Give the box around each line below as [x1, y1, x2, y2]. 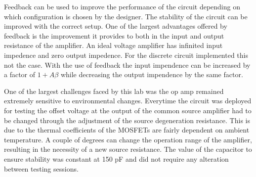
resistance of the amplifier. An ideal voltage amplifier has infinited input [4, 40, 223, 50]
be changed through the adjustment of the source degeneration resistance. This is [4, 115, 250, 125]
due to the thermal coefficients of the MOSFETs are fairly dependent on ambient [4, 125, 250, 135]
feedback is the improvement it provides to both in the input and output [4, 30, 224, 41]
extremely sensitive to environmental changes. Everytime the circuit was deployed [4, 95, 252, 106]
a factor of [4, 69, 36, 80]
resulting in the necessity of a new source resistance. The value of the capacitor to [4, 144, 252, 154]
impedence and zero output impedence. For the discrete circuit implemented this [4, 49, 248, 60]
